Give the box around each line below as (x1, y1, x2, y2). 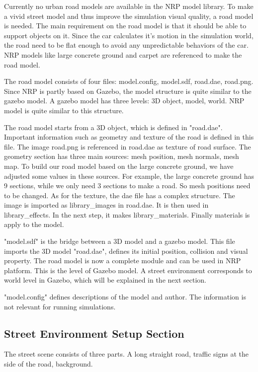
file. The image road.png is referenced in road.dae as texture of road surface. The (4, 141, 251, 151)
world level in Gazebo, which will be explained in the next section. (4, 275, 206, 285)
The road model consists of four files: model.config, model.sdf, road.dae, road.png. (4, 76, 254, 86)
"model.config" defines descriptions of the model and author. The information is (4, 292, 246, 302)
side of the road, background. (4, 359, 93, 369)
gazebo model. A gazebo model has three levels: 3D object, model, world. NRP (4, 95, 245, 106)
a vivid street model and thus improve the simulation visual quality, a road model (4, 10, 254, 21)
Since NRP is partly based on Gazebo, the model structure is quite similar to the (4, 85, 252, 96)
